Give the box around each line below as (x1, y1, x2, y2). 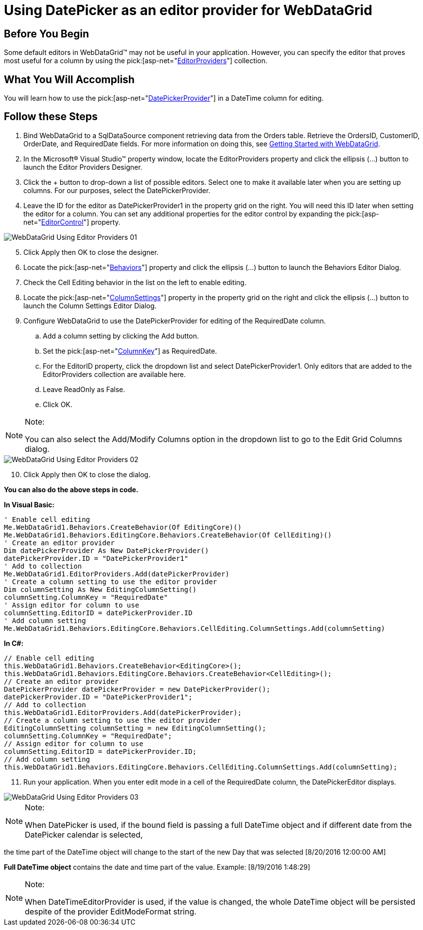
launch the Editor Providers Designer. (23, 162, 142, 171)
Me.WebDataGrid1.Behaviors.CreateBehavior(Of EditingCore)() (4, 523, 242, 531)
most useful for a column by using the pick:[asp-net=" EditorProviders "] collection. (4, 56, 267, 65)
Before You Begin (4, 27, 89, 40)
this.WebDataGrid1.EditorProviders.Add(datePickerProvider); (4, 708, 242, 716)
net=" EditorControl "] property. (23, 217, 121, 226)
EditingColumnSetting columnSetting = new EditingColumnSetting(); (4, 724, 266, 732)
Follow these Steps (4, 110, 98, 123)
